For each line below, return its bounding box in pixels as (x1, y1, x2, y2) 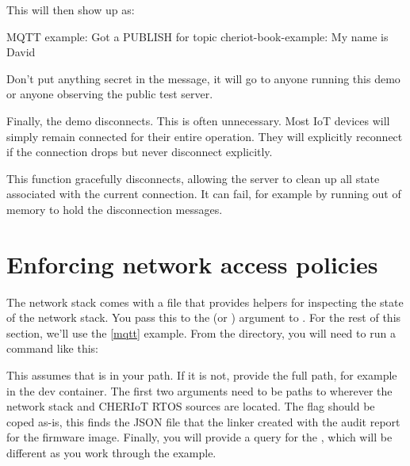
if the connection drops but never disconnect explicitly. (6, 143, 273, 160)
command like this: (6, 340, 98, 357)
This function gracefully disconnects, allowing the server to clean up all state (6, 170, 380, 186)
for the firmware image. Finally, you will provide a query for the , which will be (6, 429, 393, 445)
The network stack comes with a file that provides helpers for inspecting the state (6, 293, 404, 310)
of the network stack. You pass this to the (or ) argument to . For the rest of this (6, 309, 401, 326)
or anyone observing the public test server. (6, 86, 213, 102)
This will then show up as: (6, 2, 135, 17)
